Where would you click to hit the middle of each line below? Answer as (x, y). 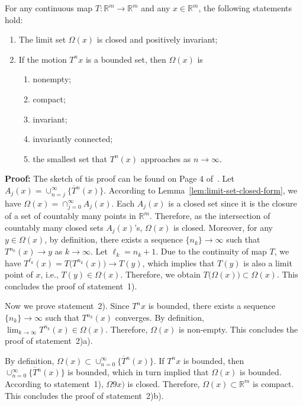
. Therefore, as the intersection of (210, 216)
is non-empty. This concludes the (238, 329)
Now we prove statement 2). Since (67, 306)
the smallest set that (70, 158)
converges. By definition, (159, 318)
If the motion (43, 59)
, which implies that (178, 262)
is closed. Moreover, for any (223, 227)
